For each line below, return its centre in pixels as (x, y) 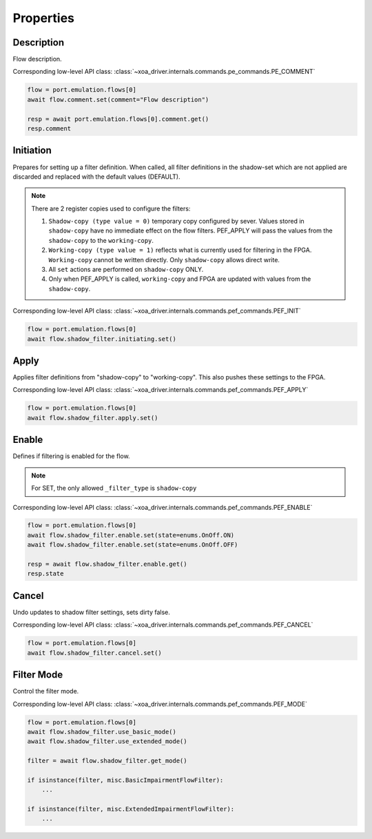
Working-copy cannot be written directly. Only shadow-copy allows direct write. (164, 259)
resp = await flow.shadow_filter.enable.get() (107, 564)
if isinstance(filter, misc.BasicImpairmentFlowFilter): (125, 780)
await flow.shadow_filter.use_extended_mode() (107, 741)
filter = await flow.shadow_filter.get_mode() (107, 761)
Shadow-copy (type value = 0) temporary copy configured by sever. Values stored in (176, 221)
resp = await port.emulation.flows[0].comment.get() (118, 119)
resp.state (45, 574)
